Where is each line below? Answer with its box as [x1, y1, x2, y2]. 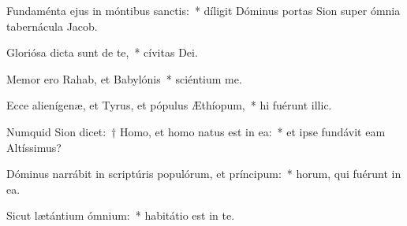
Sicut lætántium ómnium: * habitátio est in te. [6, 207, 235, 224]
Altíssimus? [6, 139, 62, 155]
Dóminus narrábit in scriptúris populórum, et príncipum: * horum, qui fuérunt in [6, 165, 401, 182]
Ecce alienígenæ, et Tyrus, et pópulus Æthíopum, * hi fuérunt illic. [6, 97, 332, 113]
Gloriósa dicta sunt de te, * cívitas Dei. [6, 44, 198, 61]
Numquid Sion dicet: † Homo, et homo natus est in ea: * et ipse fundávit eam [6, 123, 386, 139]
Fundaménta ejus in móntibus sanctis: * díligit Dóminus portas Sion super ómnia [6, 2, 401, 18]
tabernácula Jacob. [6, 17, 98, 34]
